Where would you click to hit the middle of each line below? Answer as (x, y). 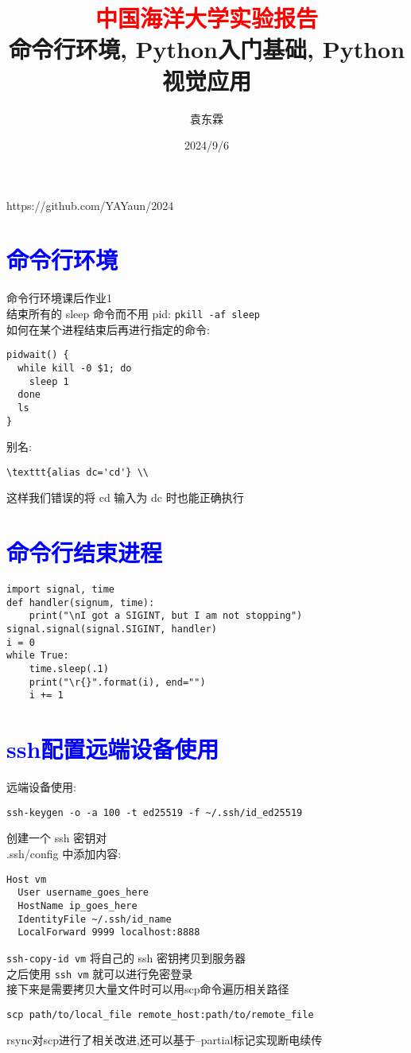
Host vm (27, 879)
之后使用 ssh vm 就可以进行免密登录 (100, 973)
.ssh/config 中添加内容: (64, 854)
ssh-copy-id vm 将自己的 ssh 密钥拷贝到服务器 (126, 957)
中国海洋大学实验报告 (206, 18)
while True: (38, 656)
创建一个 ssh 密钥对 (57, 838)
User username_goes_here (83, 893)
